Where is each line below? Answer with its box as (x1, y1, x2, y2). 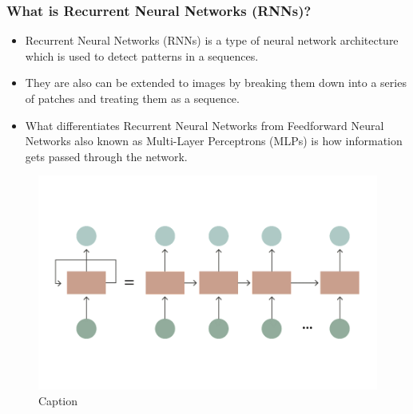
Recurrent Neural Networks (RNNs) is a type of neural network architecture (25, 32, 399, 49)
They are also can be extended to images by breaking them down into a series (25, 74, 407, 91)
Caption (38, 392, 78, 408)
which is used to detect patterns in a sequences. (25, 47, 259, 64)
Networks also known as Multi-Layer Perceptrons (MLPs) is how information (25, 132, 403, 149)
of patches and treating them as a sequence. (25, 90, 240, 106)
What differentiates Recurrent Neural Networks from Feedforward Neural (25, 116, 384, 133)
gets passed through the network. (25, 148, 188, 164)
